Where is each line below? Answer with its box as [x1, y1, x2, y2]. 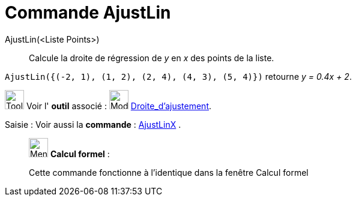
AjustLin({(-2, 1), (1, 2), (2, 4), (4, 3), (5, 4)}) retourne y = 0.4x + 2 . [5, 71, 352, 82]
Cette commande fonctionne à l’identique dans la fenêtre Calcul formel [29, 167, 309, 178]
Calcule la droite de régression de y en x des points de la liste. [29, 52, 274, 63]
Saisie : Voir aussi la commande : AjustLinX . [5, 119, 181, 130]
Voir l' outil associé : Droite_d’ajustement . [26, 100, 212, 111]
